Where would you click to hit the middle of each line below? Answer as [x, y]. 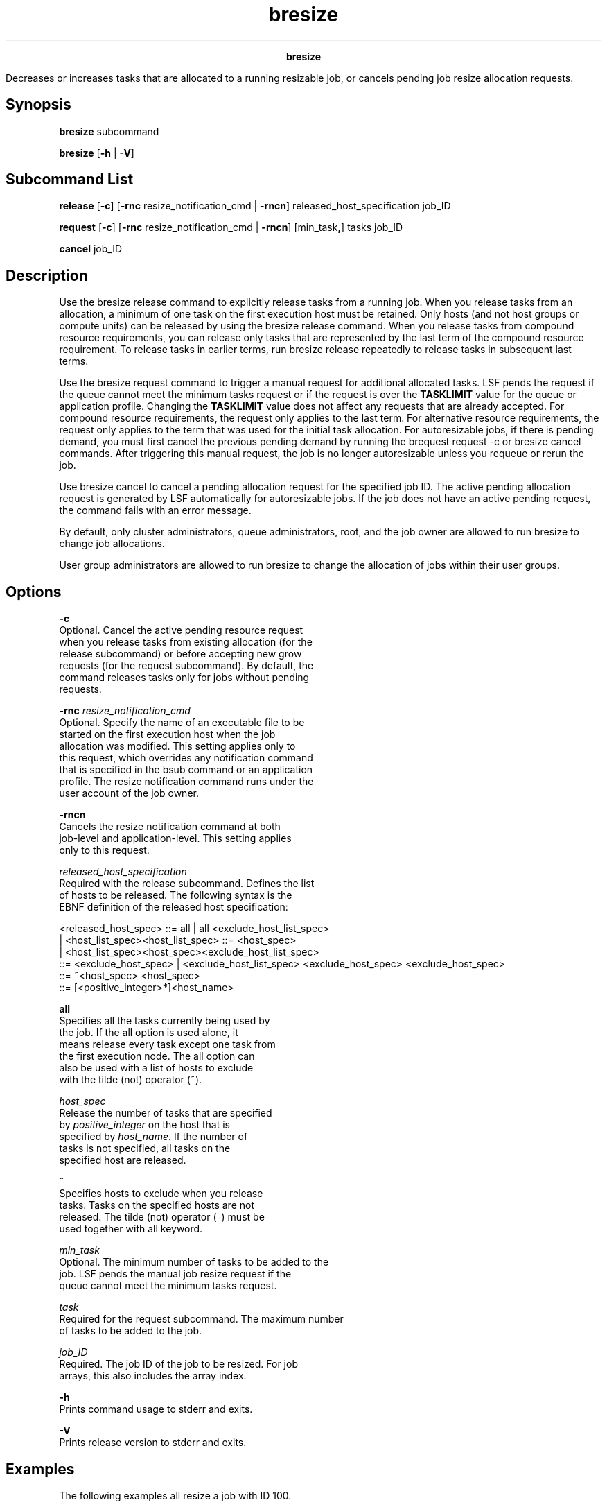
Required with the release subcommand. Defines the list [187, 884]
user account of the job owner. [129, 793]
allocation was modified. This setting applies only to [177, 746]
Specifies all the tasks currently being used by [165, 1021]
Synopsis [38, 105]
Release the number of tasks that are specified [166, 1113]
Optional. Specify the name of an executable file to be [182, 723]
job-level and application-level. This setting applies [175, 838]
